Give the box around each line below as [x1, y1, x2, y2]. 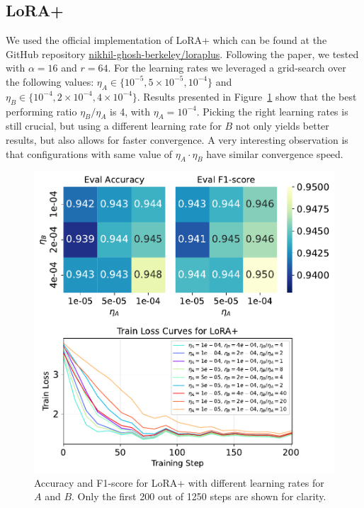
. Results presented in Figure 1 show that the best [137, 89, 357, 103]
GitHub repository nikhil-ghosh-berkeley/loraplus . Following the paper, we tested [6, 46, 359, 61]
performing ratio [6, 103, 77, 118]
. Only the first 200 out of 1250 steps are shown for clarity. [72, 489, 326, 504]
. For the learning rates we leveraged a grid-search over [108, 60, 346, 75]
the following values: [6, 74, 94, 89]
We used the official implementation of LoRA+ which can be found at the [6, 33, 327, 47]
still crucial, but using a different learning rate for [6, 118, 222, 133]
